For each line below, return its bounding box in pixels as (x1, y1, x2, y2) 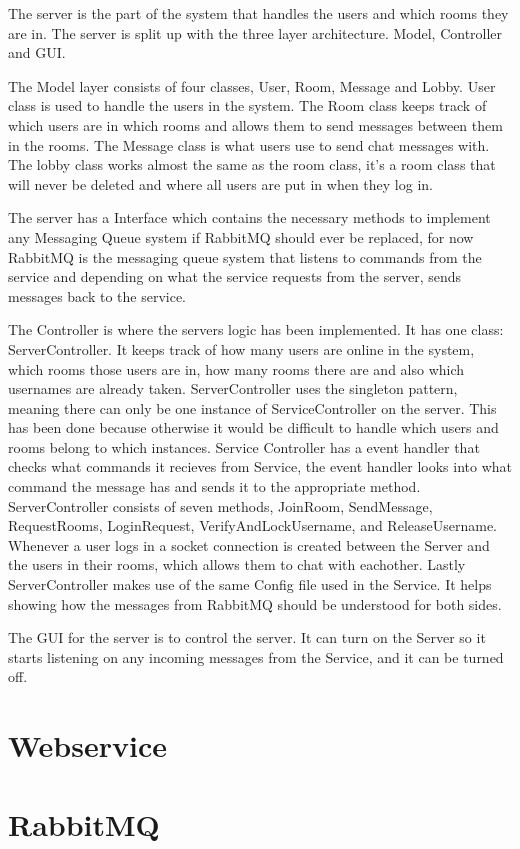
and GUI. (8, 42, 66, 63)
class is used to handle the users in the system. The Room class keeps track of (8, 95, 487, 116)
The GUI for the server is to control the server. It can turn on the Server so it (8, 627, 486, 648)
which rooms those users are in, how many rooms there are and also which (8, 358, 465, 379)
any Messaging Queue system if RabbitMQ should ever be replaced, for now (8, 226, 474, 247)
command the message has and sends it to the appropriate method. (8, 476, 421, 497)
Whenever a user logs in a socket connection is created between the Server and (8, 534, 490, 555)
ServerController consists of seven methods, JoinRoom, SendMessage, (8, 495, 433, 516)
